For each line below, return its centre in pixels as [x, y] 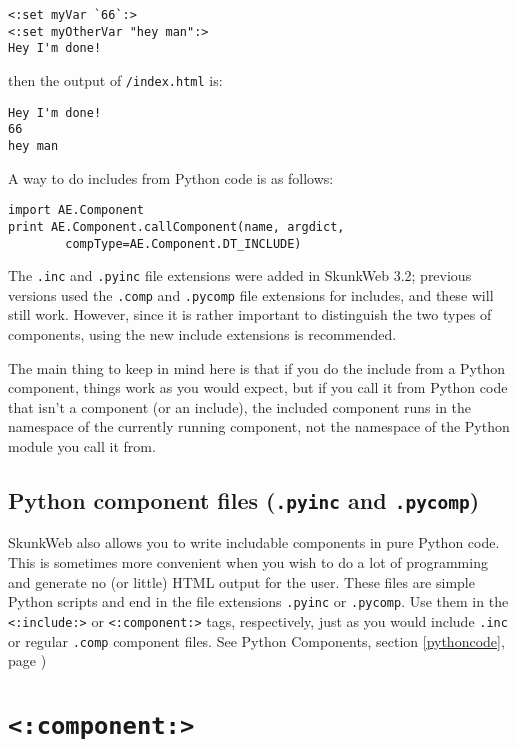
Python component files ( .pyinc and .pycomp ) [244, 500]
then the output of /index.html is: [115, 79]
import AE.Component [76, 210]
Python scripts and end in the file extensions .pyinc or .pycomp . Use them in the [258, 601]
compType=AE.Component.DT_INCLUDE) [183, 243]
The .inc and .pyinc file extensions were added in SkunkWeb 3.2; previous [240, 275]
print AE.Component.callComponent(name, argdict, [176, 226]
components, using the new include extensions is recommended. [202, 334]
